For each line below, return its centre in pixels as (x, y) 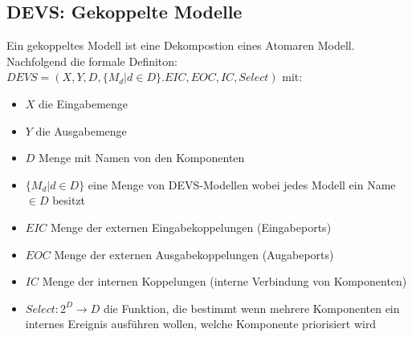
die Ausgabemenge (81, 130)
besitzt (69, 200)
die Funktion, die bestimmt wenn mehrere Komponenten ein (251, 308)
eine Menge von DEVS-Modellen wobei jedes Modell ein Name (242, 184)
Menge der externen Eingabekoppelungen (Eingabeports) (191, 227)
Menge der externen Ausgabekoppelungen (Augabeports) (194, 254)
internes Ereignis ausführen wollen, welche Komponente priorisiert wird (201, 324)
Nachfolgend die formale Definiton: (92, 61)
